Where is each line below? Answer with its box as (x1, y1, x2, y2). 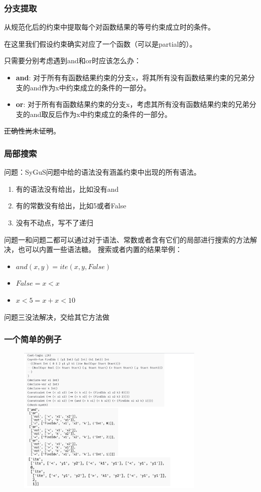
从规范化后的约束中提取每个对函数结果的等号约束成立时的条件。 (4, 22, 215, 32)
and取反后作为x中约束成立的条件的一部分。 (30, 108, 172, 119)
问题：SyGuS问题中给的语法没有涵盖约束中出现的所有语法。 (4, 167, 201, 177)
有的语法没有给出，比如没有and (16, 183, 119, 194)
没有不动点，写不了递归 (16, 217, 93, 227)
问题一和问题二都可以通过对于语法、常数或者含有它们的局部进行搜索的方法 (4, 234, 250, 244)
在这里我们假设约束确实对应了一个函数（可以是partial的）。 (4, 38, 197, 49)
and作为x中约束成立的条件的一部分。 (30, 82, 151, 92)
